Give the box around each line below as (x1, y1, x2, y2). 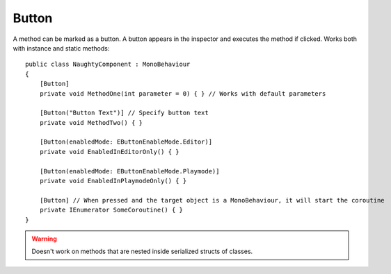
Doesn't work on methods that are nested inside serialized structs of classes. (31, 247, 253, 256)
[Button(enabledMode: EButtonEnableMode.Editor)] (39, 138, 212, 146)
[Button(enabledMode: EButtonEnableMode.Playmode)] (39, 167, 220, 175)
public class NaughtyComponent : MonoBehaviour (25, 60, 191, 69)
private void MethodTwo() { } (39, 119, 143, 126)
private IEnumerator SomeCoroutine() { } (39, 206, 184, 214)
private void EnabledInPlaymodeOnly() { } (39, 177, 187, 185)
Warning (31, 234, 57, 243)
